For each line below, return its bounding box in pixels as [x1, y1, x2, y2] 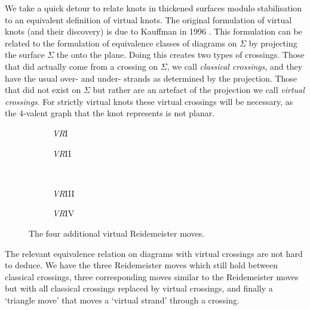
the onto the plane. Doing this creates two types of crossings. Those [56, 48, 305, 61]
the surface [5, 48, 45, 61]
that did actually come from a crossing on [5, 60, 158, 72]
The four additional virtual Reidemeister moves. [29, 227, 205, 239]
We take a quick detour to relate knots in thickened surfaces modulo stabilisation [5, 2, 302, 14]
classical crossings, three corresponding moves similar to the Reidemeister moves [5, 270, 299, 283]
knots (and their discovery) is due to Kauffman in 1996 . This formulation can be [5, 25, 302, 38]
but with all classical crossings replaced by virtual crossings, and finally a [5, 282, 273, 294]
